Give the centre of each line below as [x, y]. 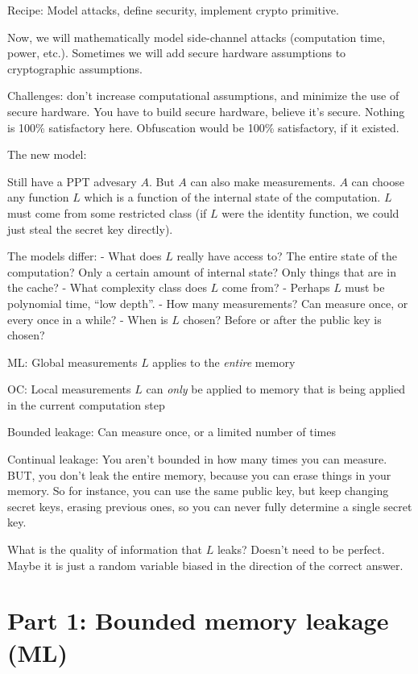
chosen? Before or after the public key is [282, 319]
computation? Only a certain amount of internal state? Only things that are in [202, 271]
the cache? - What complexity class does [107, 287]
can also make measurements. [263, 181]
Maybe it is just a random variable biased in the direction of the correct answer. [205, 565]
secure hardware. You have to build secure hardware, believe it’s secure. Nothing [206, 111]
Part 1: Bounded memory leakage [198, 620]
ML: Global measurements [72, 362]
